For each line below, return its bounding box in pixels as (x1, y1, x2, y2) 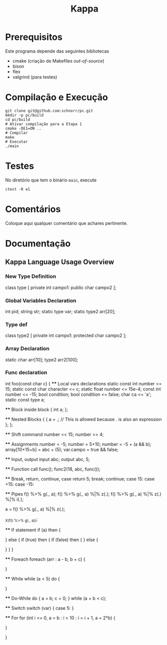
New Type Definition (5, 273, 56, 280)
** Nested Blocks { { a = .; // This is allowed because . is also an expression (5, 416, 162, 422)
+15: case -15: (5, 481, 34, 487)
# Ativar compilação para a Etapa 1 (5, 122, 82, 127)
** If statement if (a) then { (5, 526, 61, 533)
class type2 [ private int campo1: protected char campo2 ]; (5, 332, 127, 338)
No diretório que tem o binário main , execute (5, 177, 97, 183)
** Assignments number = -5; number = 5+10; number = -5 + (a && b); (5, 441, 152, 447)
